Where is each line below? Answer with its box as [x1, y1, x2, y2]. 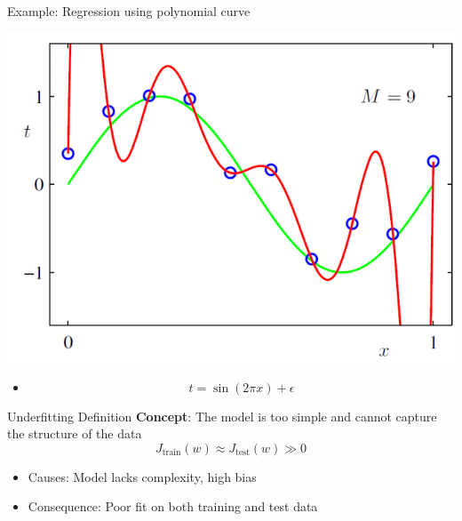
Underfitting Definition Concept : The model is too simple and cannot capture [7, 406, 437, 425]
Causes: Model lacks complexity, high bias [28, 467, 257, 485]
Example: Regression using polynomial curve [7, 2, 251, 20]
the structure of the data [7, 424, 142, 443]
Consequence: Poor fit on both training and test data [28, 497, 318, 516]
